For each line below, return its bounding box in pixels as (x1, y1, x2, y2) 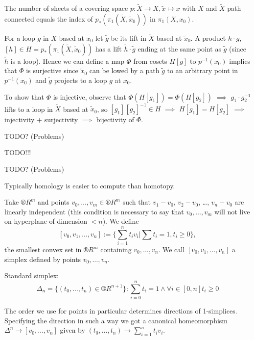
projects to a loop (54, 75, 107, 85)
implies (229, 55, 251, 66)
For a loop (4, 33, 35, 43)
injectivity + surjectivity (4, 114, 78, 125)
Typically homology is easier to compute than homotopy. (4, 180, 175, 190)
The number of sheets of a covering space (4, 3, 128, 13)
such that (122, 197, 151, 207)
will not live (214, 206, 250, 216)
